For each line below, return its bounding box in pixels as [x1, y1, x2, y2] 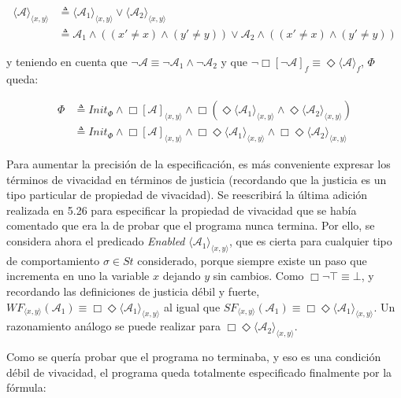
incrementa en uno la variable [6, 267, 150, 284]
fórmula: [6, 379, 46, 396]
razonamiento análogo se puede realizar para [6, 318, 221, 334]
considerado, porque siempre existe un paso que [137, 252, 367, 268]
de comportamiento [6, 252, 100, 268]
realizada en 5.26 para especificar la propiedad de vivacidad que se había [6, 201, 357, 218]
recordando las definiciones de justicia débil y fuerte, [6, 283, 260, 300]
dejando [162, 267, 201, 284]
